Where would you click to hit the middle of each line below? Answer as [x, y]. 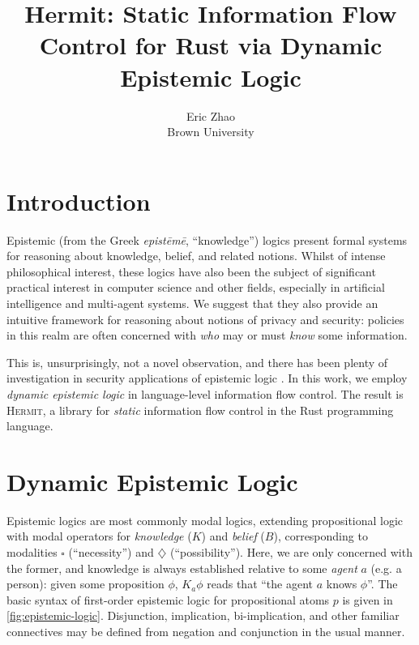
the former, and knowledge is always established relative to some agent [182, 568]
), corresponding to [321, 536]
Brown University [211, 132]
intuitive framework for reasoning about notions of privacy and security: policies [205, 319]
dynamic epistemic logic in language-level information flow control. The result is [205, 393]
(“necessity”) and [111, 552]
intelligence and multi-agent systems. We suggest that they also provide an [192, 303]
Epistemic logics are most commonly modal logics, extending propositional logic [205, 520]
